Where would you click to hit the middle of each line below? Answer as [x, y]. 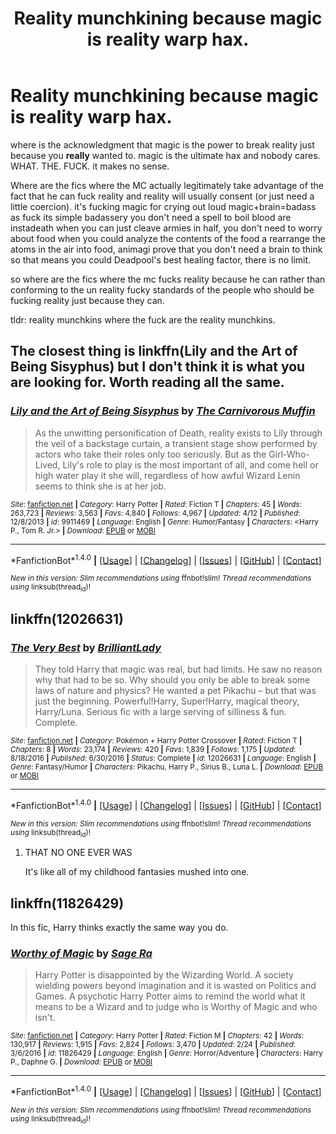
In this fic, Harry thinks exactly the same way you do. [119, 928]
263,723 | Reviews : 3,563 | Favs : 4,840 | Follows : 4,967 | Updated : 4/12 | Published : [155, 513]
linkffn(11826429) [67, 903]
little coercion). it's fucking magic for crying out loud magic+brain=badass [163, 206]
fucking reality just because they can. [87, 300]
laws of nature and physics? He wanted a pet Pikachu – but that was [175, 691]
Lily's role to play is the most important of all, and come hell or [190, 464]
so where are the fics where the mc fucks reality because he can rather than [168, 279]
